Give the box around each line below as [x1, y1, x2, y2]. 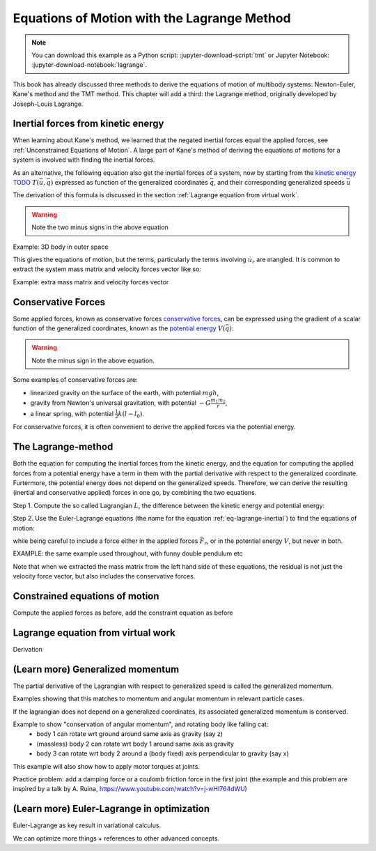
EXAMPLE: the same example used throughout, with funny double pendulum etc [13, 549, 243, 558]
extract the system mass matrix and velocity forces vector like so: [13, 265, 202, 273]
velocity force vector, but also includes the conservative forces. [13, 572, 196, 581]
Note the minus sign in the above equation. [31, 356, 155, 365]
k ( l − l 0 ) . [118, 409, 144, 420]
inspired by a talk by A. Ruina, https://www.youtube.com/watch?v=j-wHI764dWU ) [13, 785, 247, 793]
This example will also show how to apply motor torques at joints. [13, 762, 200, 770]
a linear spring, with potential [30, 409, 114, 417]
